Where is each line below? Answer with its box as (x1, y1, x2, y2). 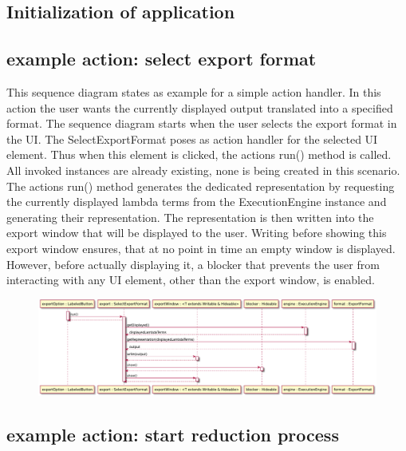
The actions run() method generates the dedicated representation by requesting (6, 177, 395, 194)
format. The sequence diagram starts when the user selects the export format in (6, 115, 397, 132)
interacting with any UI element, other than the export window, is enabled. (6, 271, 375, 288)
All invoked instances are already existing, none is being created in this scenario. (6, 161, 400, 178)
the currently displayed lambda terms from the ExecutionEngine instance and (6, 193, 387, 210)
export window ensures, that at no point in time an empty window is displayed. (6, 239, 396, 256)
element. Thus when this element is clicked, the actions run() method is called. (6, 146, 392, 163)
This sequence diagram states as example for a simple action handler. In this (6, 83, 381, 100)
